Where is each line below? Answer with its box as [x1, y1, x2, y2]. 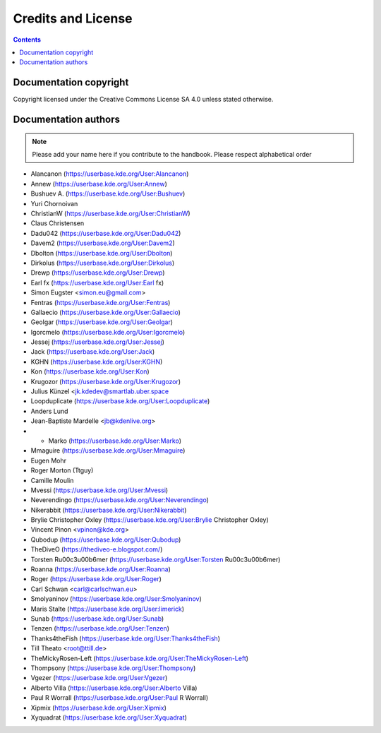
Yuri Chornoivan [30, 199, 78, 208]
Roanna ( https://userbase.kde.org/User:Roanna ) [30, 565, 171, 573]
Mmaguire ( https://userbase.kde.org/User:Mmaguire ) [30, 446, 186, 455]
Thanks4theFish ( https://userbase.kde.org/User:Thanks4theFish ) [30, 634, 220, 643]
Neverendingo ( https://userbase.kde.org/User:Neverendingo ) [30, 496, 210, 504]
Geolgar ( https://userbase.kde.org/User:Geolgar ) [30, 318, 173, 326]
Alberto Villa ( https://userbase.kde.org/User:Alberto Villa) [30, 684, 198, 692]
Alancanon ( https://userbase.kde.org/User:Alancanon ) [30, 169, 189, 178]
